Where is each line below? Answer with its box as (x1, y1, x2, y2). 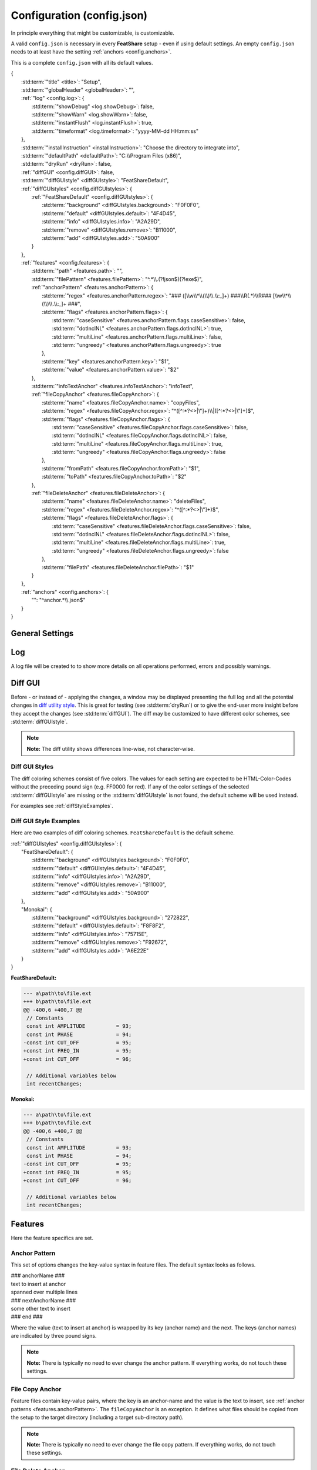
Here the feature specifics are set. (11, 1234, 94, 1241)
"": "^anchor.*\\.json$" (31, 597, 86, 604)
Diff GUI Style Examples (11, 817, 80, 825)
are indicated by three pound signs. (11, 1332, 97, 1339)
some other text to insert (11, 1305, 70, 1312)
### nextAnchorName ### (11, 1297, 76, 1304)
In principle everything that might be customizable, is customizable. (11, 29, 174, 36)
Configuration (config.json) (11, 9, 148, 22)
